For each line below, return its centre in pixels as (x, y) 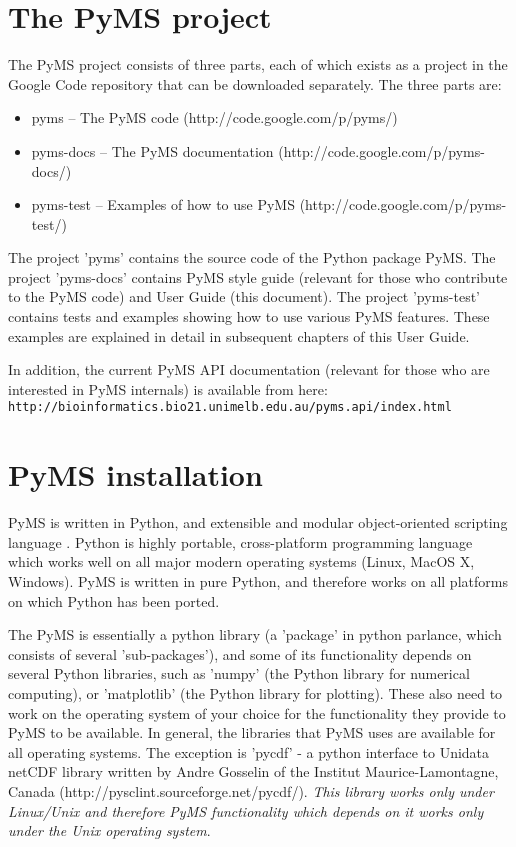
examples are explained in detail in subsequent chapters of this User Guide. (239, 335)
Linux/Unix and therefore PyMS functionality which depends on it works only (246, 810)
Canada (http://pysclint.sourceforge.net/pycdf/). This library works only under (251, 790)
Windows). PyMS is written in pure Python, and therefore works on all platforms (258, 581)
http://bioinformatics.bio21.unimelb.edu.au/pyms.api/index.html (230, 407)
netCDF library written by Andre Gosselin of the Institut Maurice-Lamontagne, (253, 771)
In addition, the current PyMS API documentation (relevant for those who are (249, 369)
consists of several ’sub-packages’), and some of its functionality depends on (240, 653)
